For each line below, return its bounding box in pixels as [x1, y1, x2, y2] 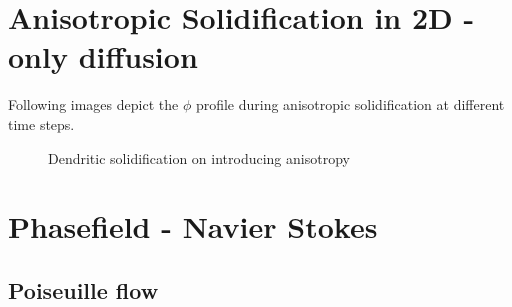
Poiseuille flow [8, 274, 159, 305]
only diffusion [8, 36, 198, 77]
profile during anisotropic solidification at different [195, 94, 505, 115]
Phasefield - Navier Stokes [8, 206, 378, 247]
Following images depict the [8, 94, 179, 115]
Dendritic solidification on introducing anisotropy [48, 147, 350, 168]
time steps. [8, 113, 75, 134]
